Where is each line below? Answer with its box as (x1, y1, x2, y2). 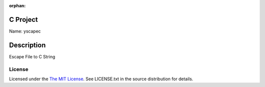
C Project (9, 15, 38, 24)
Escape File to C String (9, 53, 55, 59)
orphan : (9, 3, 26, 8)
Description (9, 41, 46, 49)
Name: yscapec (9, 28, 41, 34)
